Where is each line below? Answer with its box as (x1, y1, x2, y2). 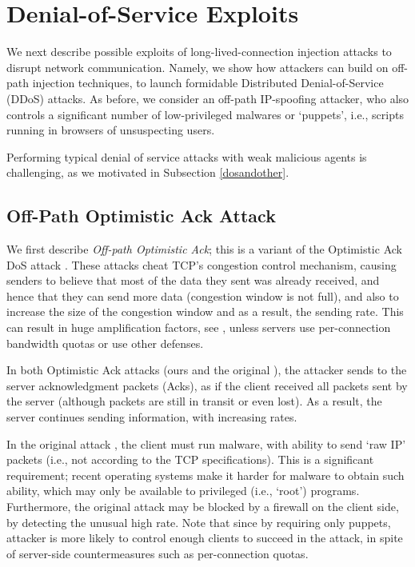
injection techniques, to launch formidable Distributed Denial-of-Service (32, 74, 384, 91)
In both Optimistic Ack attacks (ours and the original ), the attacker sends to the (6, 361, 407, 378)
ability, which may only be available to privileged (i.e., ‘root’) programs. (6, 482, 360, 499)
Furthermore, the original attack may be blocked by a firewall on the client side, (6, 497, 399, 514)
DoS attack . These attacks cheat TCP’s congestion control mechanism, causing (6, 256, 397, 273)
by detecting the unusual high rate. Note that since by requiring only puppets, (6, 513, 391, 530)
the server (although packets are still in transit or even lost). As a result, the (6, 393, 382, 409)
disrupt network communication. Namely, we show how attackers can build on (6, 58, 389, 75)
